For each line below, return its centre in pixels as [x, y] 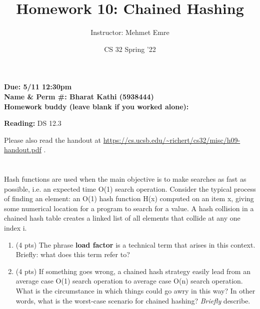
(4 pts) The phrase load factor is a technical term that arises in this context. [135, 244]
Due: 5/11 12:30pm [38, 87]
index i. [15, 228]
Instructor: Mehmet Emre [130, 32]
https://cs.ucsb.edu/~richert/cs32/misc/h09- [172, 140]
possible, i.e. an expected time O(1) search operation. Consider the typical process [130, 188]
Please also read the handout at [53, 140]
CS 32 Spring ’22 [130, 49]
